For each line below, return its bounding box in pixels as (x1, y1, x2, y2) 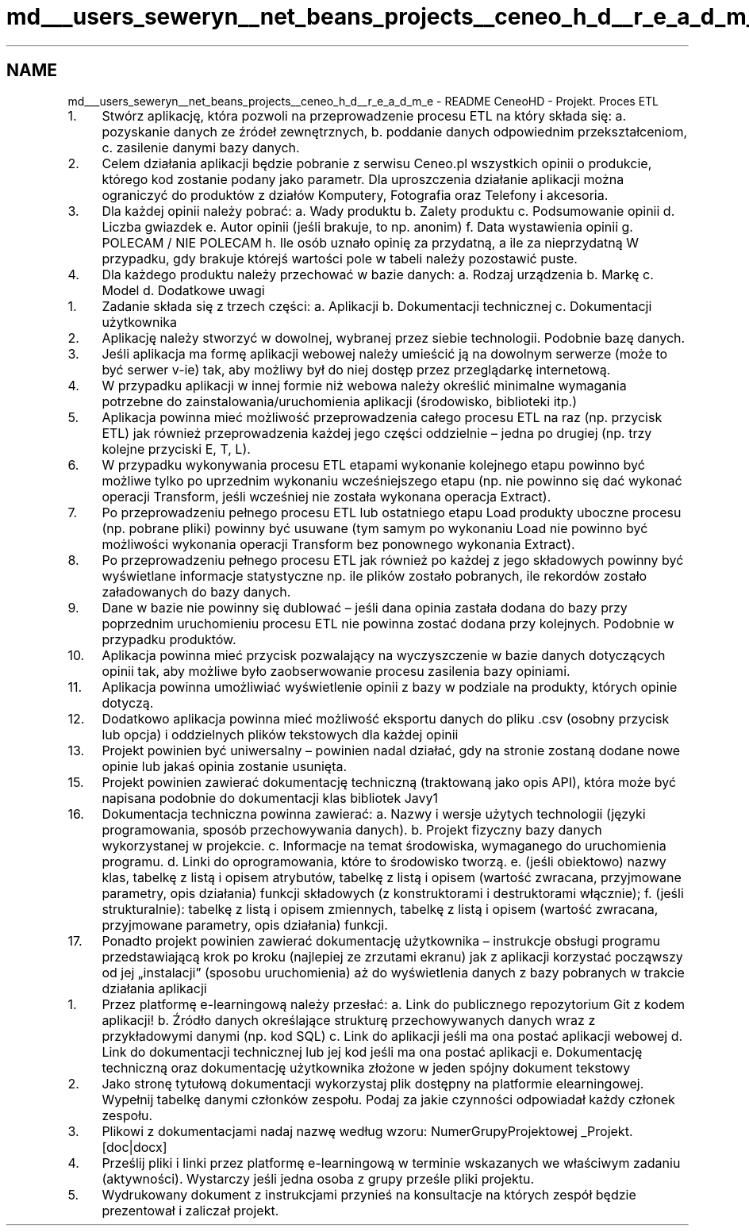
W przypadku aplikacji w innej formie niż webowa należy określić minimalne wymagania (102, 377, 627, 393)
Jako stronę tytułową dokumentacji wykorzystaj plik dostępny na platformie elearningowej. (102, 1075, 644, 1092)
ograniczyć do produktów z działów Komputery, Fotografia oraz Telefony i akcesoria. (102, 186, 609, 203)
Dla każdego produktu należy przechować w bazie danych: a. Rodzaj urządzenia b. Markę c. (102, 266, 654, 282)
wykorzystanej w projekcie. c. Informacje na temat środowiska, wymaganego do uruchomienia (102, 837, 666, 854)
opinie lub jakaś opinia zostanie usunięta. (102, 758, 348, 774)
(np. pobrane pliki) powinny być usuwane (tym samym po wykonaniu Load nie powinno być (102, 520, 648, 536)
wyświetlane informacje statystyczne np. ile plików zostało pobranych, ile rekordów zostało (102, 567, 647, 584)
